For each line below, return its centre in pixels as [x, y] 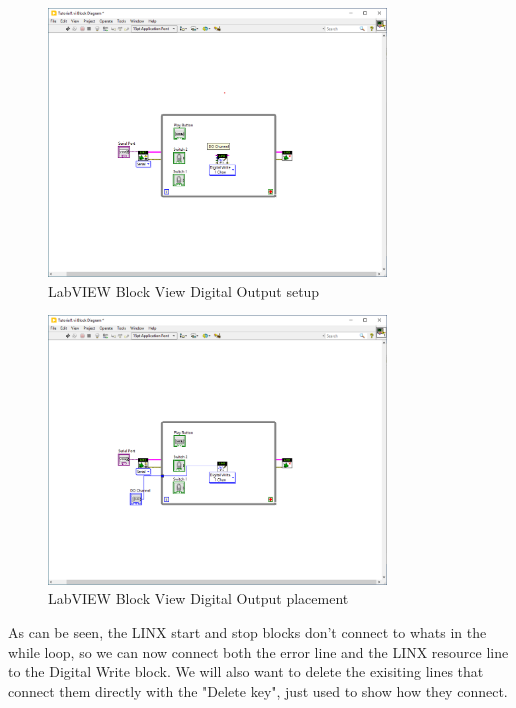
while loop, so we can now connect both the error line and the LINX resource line [258, 651]
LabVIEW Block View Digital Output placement [198, 598]
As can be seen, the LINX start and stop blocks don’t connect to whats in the [247, 631]
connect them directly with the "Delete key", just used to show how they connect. [258, 690]
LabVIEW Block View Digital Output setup [184, 290]
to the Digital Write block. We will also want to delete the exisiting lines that [246, 671]
